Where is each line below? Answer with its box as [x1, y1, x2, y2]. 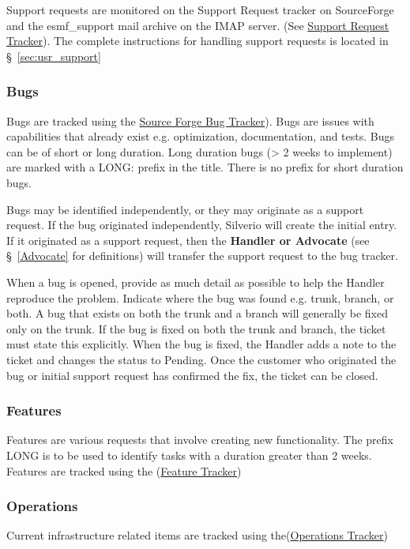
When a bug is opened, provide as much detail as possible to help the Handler [6, 273, 385, 290]
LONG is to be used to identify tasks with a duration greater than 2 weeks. [6, 446, 372, 463]
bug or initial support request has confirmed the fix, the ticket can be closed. [6, 367, 378, 383]
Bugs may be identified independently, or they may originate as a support [6, 201, 364, 217]
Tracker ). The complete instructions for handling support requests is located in [6, 32, 389, 49]
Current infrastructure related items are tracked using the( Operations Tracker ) [6, 527, 388, 543]
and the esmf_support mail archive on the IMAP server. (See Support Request [6, 17, 389, 33]
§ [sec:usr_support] [6, 47, 101, 64]
